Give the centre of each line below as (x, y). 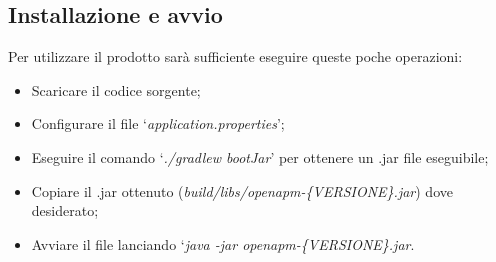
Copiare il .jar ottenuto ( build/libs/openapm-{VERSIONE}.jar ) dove (242, 190)
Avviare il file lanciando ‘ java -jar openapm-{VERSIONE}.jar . (223, 243)
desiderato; (65, 210)
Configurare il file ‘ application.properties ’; (158, 123)
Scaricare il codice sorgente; (116, 89)
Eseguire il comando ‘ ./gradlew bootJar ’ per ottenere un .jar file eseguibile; (260, 156)
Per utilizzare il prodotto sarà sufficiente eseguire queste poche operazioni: (235, 56)
